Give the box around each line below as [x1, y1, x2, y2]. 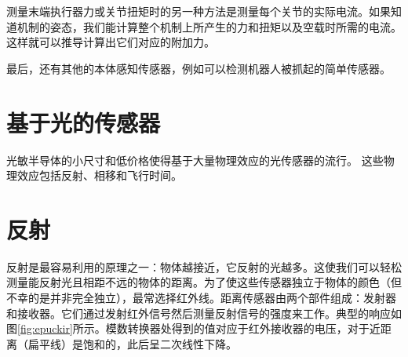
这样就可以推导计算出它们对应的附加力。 [6, 34, 215, 50]
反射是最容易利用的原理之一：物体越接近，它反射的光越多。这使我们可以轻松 [6, 258, 402, 275]
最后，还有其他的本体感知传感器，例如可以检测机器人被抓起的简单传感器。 [6, 60, 391, 76]
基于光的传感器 [6, 106, 161, 138]
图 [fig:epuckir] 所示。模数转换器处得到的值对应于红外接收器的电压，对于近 [6, 320, 381, 337]
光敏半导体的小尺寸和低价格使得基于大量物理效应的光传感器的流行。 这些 [6, 151, 384, 168]
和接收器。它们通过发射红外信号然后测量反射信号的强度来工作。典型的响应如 [6, 304, 402, 321]
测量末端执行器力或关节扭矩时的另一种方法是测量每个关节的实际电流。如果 [6, 3, 391, 19]
